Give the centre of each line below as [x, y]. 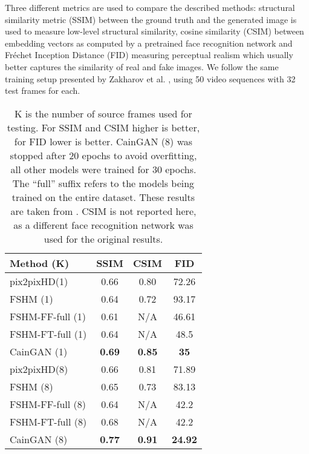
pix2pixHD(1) [39, 281]
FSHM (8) [31, 386]
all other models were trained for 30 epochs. [103, 169]
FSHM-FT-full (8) [48, 421]
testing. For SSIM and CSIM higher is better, [103, 127]
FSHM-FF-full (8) [48, 404]
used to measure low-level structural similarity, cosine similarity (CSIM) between [154, 31]
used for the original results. [103, 239]
